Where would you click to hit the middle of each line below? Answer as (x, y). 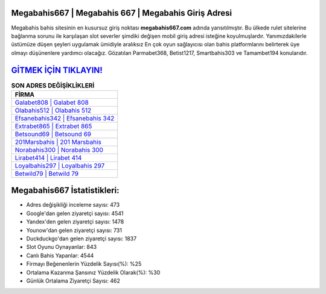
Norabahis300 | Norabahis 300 (59, 149)
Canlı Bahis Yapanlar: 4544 (60, 255)
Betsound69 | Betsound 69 (53, 134)
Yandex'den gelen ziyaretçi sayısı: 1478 (75, 222)
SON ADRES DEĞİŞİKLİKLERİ (53, 86)
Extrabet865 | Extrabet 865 (53, 126)
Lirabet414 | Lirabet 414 (48, 158)
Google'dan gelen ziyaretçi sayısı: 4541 (75, 213)
